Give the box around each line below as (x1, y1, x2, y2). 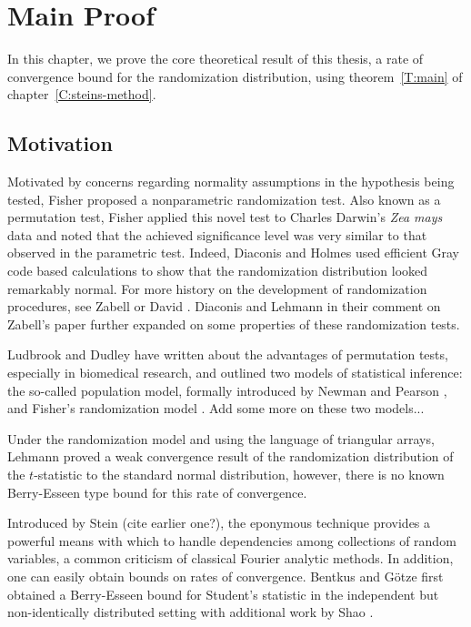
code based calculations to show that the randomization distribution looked (7, 261, 428, 280)
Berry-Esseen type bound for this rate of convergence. (7, 482, 307, 501)
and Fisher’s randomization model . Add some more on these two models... (7, 399, 425, 418)
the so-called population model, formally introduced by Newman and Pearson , (7, 380, 447, 399)
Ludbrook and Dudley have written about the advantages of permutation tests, (7, 345, 448, 364)
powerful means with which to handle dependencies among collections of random (7, 531, 456, 550)
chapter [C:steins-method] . (7, 85, 156, 104)
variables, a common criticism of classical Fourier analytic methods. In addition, (7, 549, 454, 568)
